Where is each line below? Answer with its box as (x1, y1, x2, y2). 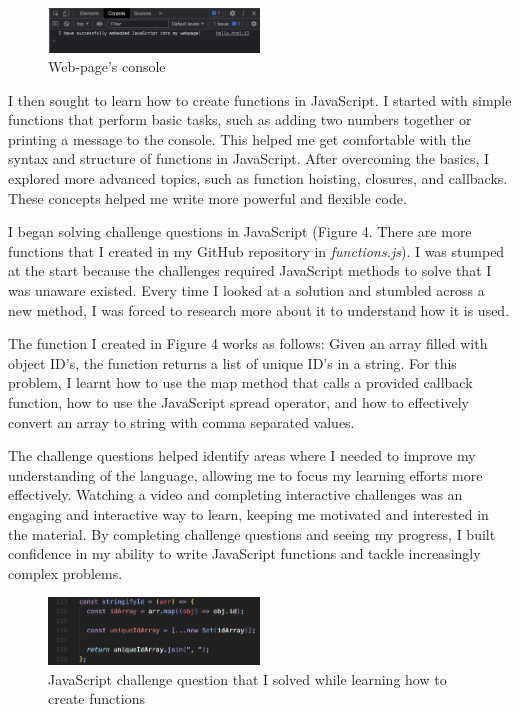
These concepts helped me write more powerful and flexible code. (8, 187, 407, 208)
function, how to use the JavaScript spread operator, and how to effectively (8, 392, 469, 412)
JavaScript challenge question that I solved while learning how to (48, 668, 447, 689)
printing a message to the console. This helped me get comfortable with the (8, 128, 471, 149)
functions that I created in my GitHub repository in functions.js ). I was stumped (8, 240, 505, 261)
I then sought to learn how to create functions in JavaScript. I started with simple (8, 89, 512, 110)
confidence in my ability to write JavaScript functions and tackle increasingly (8, 543, 481, 564)
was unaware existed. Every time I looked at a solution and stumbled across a (8, 280, 485, 301)
